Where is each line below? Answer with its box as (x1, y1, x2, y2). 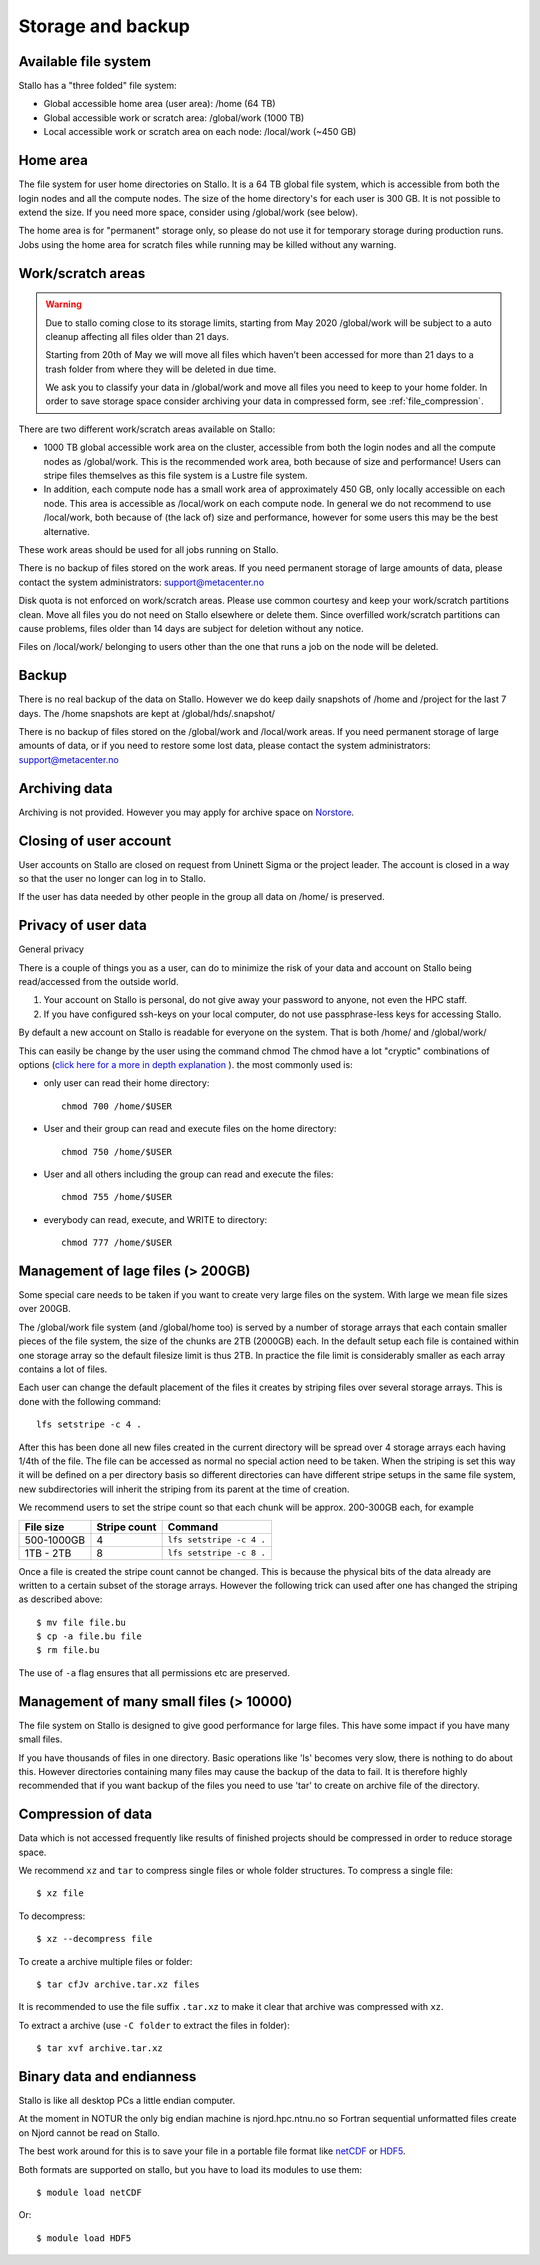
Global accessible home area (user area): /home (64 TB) (43, 98, 276, 110)
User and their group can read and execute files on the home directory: (43, 1123, 337, 1135)
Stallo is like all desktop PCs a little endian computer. (18, 2095, 236, 2107)
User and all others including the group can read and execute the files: (43, 1168, 334, 1180)
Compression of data (18, 1806, 153, 1823)
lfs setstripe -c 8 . (167, 1548, 267, 1559)
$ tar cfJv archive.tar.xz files (36, 1978, 200, 1990)
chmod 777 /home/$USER (61, 1237, 173, 1249)
